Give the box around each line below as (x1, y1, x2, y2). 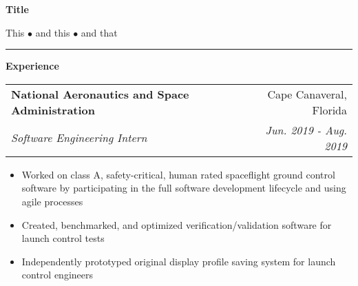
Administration (11, 101, 96, 118)
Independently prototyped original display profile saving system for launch (21, 254, 336, 268)
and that (81, 25, 118, 39)
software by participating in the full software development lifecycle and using (21, 181, 346, 195)
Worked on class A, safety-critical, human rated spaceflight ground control (21, 167, 335, 181)
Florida (312, 101, 347, 118)
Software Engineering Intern (11, 130, 147, 146)
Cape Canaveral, (267, 85, 347, 102)
